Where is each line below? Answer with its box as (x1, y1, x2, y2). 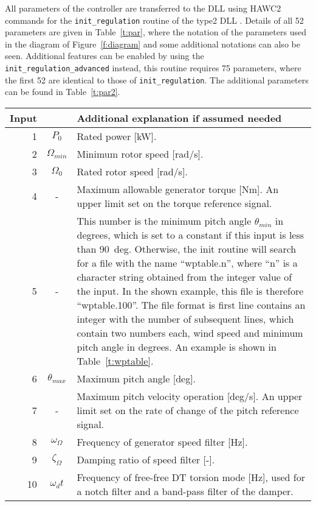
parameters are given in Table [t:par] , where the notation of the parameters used (5, 26, 306, 38)
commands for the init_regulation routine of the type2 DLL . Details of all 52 (5, 13, 304, 26)
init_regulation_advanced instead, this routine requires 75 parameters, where (5, 61, 301, 74)
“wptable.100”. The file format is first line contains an (77, 297, 306, 312)
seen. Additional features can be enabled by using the (5, 49, 204, 62)
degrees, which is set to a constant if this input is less (77, 227, 304, 242)
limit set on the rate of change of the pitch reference (77, 402, 299, 417)
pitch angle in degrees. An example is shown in (77, 339, 276, 354)
